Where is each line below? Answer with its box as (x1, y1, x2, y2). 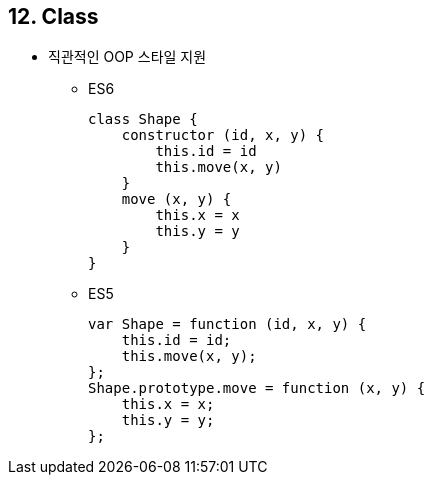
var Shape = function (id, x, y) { (88, 316, 367, 333)
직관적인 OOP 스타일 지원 (48, 48, 207, 66)
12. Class (8, 4, 99, 29)
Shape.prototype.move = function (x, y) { (88, 380, 426, 397)
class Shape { (88, 111, 198, 128)
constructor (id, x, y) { (121, 127, 325, 144)
